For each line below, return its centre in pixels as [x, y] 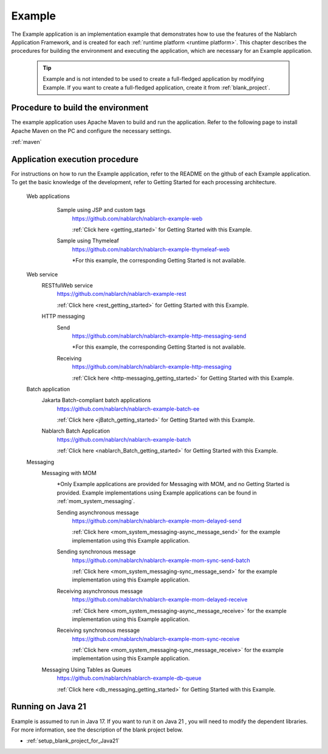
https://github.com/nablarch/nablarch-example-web [137, 218]
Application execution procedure [75, 159]
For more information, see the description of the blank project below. [97, 730]
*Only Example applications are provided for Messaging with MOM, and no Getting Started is [173, 484]
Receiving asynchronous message [100, 591]
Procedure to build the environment [80, 108]
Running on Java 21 [49, 707]
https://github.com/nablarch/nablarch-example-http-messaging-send [159, 336]
